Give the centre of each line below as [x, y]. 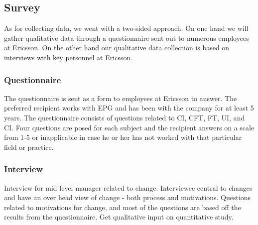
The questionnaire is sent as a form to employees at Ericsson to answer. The [121, 98]
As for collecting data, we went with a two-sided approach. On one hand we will [126, 28]
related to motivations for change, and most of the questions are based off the [123, 207]
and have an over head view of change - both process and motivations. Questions [128, 197]
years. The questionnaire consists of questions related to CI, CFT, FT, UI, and [125, 117]
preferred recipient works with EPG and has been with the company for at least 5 [129, 108]
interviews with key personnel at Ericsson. [68, 57]
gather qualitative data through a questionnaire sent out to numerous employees [127, 38]
